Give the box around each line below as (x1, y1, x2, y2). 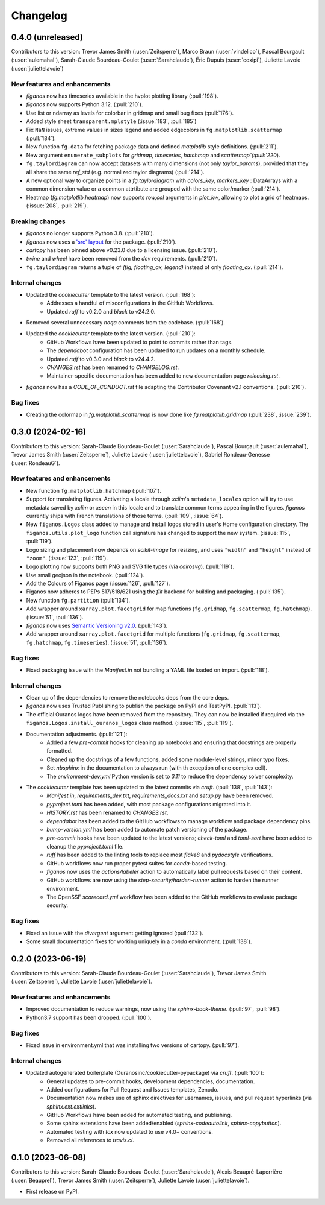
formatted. (46, 747, 73, 754)
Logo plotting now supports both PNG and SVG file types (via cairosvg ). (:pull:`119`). (26, 563, 235, 570)
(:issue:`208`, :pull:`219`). (26, 202, 88, 209)
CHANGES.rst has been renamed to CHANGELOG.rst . (46, 364, 179, 371)
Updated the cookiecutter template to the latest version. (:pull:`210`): (26, 330, 196, 337)
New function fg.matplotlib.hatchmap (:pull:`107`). (26, 487, 162, 494)
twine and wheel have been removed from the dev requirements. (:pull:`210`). (26, 255, 218, 262)
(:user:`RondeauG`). (11, 459, 60, 467)
